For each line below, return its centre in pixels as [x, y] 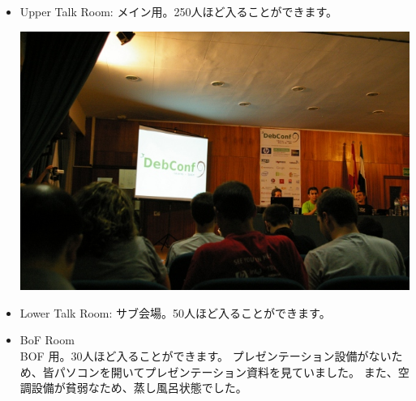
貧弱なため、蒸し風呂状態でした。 [156, 388]
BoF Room [47, 340]
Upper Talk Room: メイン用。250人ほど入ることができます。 [179, 11]
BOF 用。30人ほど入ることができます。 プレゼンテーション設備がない [206, 356]
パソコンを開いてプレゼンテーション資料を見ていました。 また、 [226, 371]
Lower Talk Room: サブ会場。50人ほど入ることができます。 [175, 312]
